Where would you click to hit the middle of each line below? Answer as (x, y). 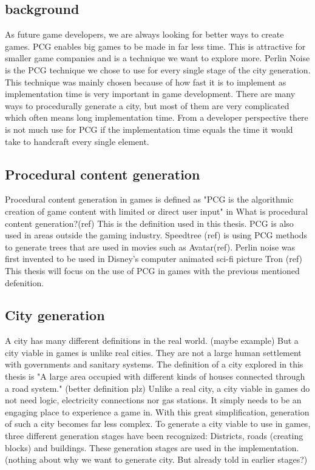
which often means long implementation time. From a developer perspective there (157, 117)
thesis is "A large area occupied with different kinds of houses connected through (155, 376)
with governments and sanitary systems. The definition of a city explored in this (154, 364)
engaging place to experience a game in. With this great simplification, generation (157, 411)
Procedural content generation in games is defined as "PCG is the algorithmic (149, 199)
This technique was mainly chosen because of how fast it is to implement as (146, 82)
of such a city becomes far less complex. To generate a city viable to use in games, (158, 424)
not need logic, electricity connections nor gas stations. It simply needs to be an (153, 400)
